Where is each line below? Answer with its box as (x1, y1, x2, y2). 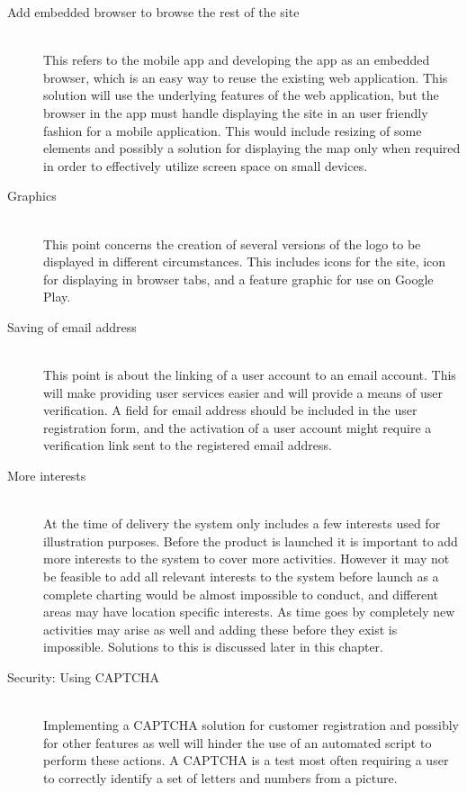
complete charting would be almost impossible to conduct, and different (43, 584, 438, 603)
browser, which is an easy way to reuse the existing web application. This (43, 68, 448, 86)
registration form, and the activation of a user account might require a (43, 418, 432, 437)
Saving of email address (7, 317, 137, 336)
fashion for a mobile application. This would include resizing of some (43, 121, 422, 140)
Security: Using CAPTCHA (7, 668, 160, 686)
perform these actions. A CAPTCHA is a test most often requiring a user (43, 751, 449, 770)
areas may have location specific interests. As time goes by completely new (43, 602, 455, 621)
